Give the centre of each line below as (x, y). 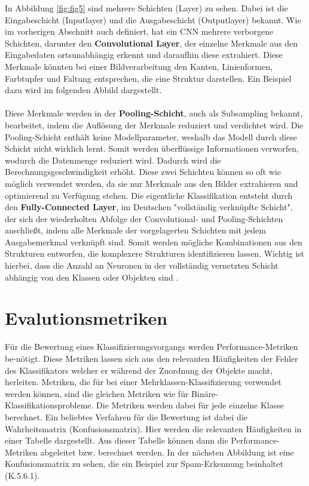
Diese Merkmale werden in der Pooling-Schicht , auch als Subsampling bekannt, (154, 113)
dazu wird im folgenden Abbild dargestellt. (83, 90)
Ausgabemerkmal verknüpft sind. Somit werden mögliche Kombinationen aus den (154, 242)
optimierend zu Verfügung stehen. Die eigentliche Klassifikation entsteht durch (149, 195)
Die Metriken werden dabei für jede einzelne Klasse (190, 405)
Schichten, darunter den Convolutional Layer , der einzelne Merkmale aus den (152, 43)
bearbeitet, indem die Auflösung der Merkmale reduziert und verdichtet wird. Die (154, 124)
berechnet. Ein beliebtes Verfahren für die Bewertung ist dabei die (126, 416)
